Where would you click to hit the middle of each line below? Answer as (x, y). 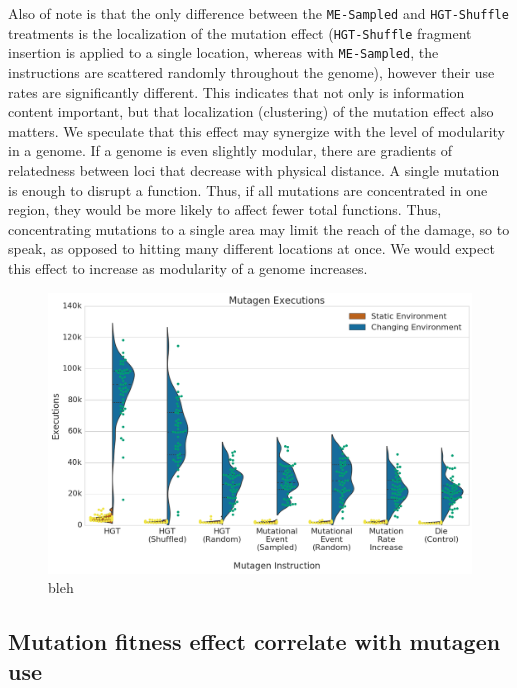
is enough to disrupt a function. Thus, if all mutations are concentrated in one (248, 189)
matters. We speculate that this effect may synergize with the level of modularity (256, 130)
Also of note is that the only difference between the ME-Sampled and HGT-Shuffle (258, 13)
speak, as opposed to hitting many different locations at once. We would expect (251, 248)
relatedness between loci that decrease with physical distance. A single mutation (254, 169)
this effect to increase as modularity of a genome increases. (188, 267)
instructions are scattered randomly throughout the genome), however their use (251, 71)
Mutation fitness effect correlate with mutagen (254, 641)
